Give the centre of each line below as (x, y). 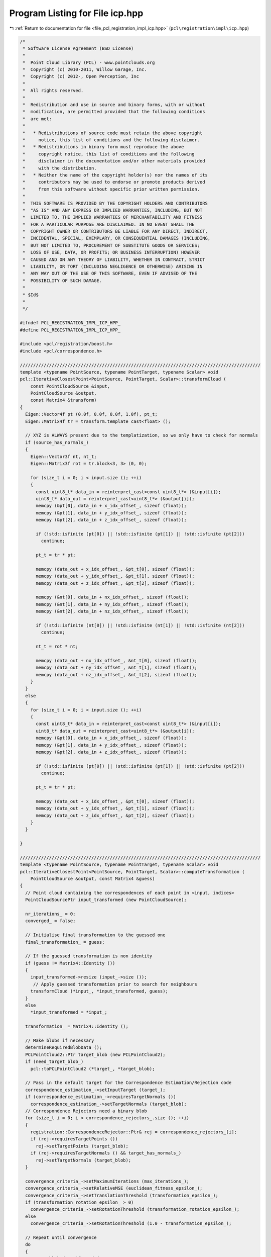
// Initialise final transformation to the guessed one (95, 935)
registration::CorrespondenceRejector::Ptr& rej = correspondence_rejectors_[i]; (133, 1132)
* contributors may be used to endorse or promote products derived (114, 182)
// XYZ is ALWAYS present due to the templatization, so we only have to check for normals (142, 435)
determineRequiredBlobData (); (64, 1048)
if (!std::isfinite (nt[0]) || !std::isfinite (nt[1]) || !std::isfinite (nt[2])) (141, 625)
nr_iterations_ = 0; (50, 914)
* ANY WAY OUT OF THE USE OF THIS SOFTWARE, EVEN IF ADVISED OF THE (110, 274)
